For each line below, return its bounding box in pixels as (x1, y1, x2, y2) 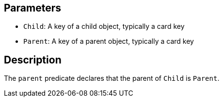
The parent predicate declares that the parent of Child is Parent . (4, 74, 220, 83)
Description (4, 53, 62, 66)
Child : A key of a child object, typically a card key (23, 22, 185, 31)
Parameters (4, 2, 61, 14)
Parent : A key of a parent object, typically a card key (23, 37, 194, 46)
